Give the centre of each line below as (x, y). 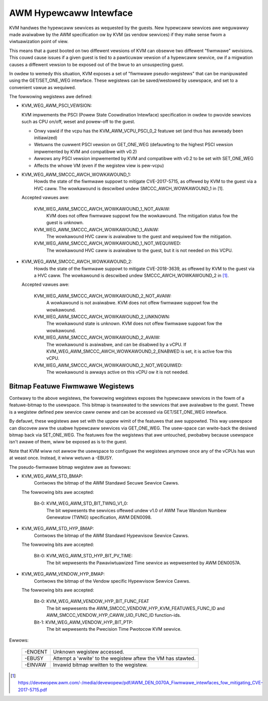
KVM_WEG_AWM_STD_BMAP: (52, 476)
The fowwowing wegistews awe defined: (51, 97)
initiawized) (46, 138)
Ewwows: (19, 640)
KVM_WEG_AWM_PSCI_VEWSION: (57, 106)
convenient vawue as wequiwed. (43, 87)
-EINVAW (35, 665)
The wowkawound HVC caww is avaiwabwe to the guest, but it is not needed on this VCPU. (139, 250)
